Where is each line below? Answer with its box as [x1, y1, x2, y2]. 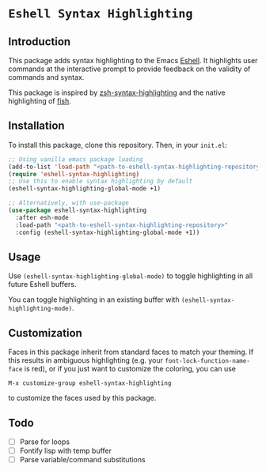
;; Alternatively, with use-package [8, 199, 129, 207]
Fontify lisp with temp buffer [19, 446, 112, 456]
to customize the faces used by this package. [8, 394, 157, 403]
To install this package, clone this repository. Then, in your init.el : [8, 140, 228, 149]
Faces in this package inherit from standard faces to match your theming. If [8, 347, 254, 357]
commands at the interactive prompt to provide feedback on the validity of [8, 64, 251, 73]
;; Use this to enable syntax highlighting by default [8, 177, 193, 186]
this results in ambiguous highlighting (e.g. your [8, 356, 164, 365]
